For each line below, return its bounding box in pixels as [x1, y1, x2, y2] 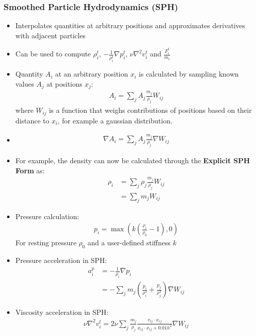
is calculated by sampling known [139, 69, 239, 79]
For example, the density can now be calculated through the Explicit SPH [15, 155, 250, 165]
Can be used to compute [15, 48, 91, 59]
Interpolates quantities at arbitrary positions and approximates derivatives [15, 20, 245, 31]
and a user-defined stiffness [88, 237, 171, 248]
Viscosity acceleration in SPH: [15, 307, 109, 317]
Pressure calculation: [15, 211, 79, 221]
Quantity [15, 69, 43, 79]
